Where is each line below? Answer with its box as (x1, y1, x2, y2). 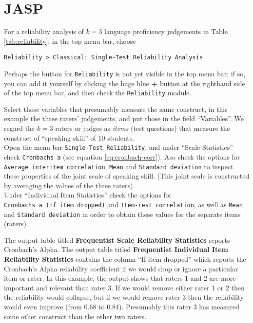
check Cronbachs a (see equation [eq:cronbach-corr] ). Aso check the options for (4, 151, 240, 161)
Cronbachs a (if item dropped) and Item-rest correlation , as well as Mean (4, 199, 243, 209)
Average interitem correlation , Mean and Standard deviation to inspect (4, 161, 234, 171)
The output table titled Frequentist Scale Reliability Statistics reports (4, 234, 230, 245)
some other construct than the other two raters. (4, 311, 147, 321)
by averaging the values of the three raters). (4, 180, 135, 190)
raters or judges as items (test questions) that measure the (55, 123, 230, 133)
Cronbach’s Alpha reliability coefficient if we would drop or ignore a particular (4, 263, 238, 273)
